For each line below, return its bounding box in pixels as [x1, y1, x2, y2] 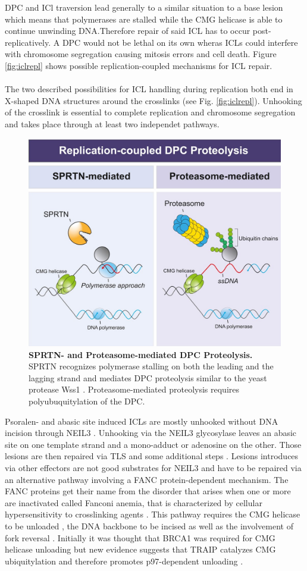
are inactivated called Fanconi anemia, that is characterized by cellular [5, 496, 262, 509]
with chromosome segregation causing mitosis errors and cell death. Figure [5, 48, 277, 60]
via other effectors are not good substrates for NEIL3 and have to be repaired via [5, 461, 302, 473]
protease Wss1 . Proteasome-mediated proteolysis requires [29, 383, 240, 396]
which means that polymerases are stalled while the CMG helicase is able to [5, 12, 283, 25]
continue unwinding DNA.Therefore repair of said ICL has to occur [5, 24, 250, 37]
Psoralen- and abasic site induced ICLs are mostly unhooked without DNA [5, 415, 278, 427]
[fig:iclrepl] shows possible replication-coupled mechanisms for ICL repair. [5, 59, 272, 71]
